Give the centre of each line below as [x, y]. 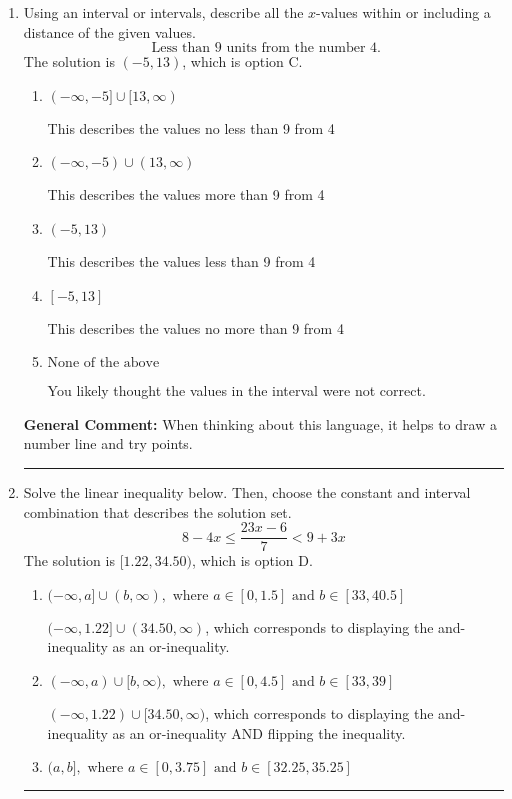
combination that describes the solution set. [157, 511]
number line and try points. [108, 443]
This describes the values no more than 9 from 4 [195, 327]
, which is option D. [252, 560]
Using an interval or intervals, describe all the [163, 12]
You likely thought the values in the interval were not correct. [236, 390]
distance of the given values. [109, 31]
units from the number [296, 48]
